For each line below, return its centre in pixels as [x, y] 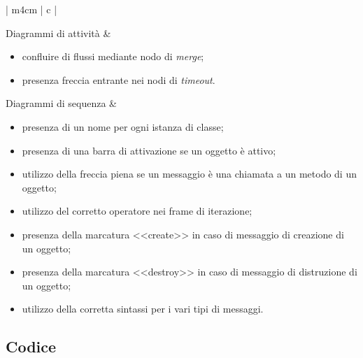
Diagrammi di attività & [58, 33]
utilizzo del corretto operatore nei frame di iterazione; [137, 211]
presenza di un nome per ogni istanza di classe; [123, 126]
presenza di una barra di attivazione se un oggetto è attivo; [149, 150]
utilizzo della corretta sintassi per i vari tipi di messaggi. [143, 309]
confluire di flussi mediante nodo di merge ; [113, 56]
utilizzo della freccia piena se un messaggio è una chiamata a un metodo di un [189, 174]
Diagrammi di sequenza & [61, 103]
